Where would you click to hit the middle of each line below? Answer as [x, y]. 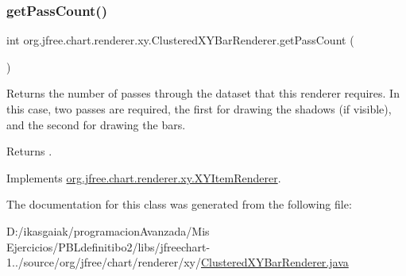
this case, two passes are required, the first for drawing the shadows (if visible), [199, 109]
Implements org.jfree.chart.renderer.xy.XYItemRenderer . [144, 177]
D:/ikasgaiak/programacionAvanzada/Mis [108, 230]
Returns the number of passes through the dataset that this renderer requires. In [203, 93]
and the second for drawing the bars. [96, 124]
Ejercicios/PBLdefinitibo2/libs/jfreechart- [108, 246]
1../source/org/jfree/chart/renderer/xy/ [104, 262]
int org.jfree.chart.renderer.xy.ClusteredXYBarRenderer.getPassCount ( [180, 40]
